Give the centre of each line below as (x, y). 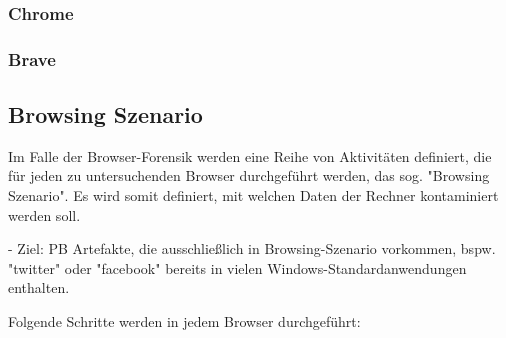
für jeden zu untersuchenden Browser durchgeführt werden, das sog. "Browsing (249, 175)
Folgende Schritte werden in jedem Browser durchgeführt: (184, 321)
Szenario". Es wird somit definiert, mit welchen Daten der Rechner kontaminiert (253, 195)
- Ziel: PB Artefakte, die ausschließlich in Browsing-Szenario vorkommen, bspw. (252, 248)
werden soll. (44, 214)
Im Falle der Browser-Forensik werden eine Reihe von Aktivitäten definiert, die (250, 155)
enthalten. (39, 287)
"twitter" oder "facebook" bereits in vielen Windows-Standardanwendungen (237, 267)
